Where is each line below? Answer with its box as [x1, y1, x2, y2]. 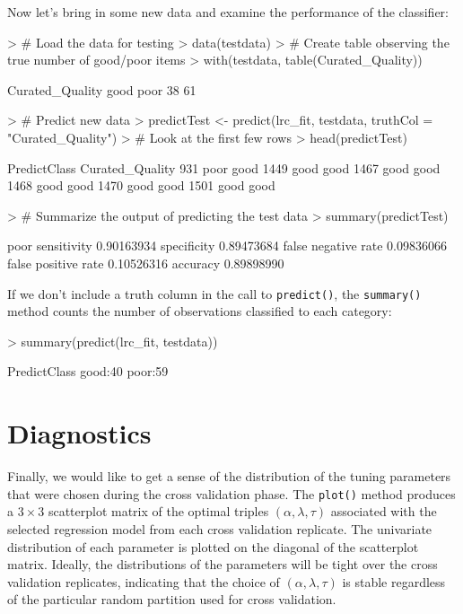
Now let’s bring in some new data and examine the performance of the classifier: [7, 3, 449, 21]
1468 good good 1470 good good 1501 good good [7, 176, 275, 195]
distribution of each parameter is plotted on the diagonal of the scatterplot [7, 537, 419, 556]
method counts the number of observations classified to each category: [7, 302, 392, 320]
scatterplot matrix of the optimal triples [48, 502, 269, 521]
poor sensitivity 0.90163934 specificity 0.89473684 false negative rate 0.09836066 [7, 236, 447, 255]
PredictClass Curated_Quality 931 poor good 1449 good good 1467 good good [7, 158, 441, 177]
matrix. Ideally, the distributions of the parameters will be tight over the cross [7, 555, 438, 574]
